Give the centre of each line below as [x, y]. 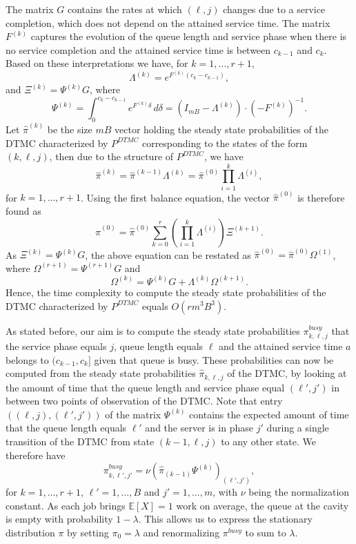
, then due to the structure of [111, 156]
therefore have [36, 455]
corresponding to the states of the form [225, 143]
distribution [30, 532]
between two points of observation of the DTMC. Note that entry [144, 401]
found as [23, 211]
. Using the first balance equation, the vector [176, 197]
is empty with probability [59, 519]
